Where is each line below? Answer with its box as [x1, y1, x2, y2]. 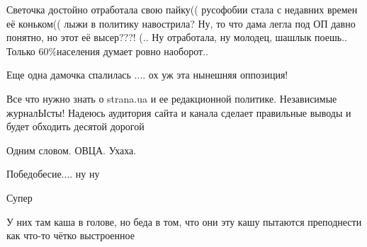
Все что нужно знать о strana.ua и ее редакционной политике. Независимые [6, 91, 337, 105]
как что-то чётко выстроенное [6, 228, 135, 243]
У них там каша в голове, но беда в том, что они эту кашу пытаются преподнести [6, 214, 362, 229]
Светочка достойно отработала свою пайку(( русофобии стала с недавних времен [6, 2, 358, 16]
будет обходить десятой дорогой [6, 119, 145, 134]
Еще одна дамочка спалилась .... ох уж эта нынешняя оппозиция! [6, 67, 288, 82]
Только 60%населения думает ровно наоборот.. [6, 43, 208, 58]
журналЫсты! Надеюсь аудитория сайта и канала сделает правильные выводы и [6, 105, 351, 120]
